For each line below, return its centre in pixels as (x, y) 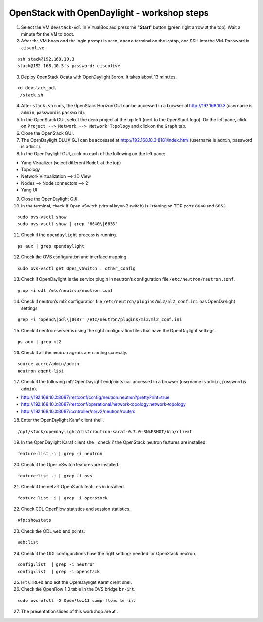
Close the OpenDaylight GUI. (50, 199)
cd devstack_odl (37, 88)
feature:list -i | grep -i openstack (63, 498)
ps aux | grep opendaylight (51, 246)
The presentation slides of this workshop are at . (70, 612)
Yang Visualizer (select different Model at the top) (71, 163)
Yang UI (29, 190)
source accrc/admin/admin (49, 364)
